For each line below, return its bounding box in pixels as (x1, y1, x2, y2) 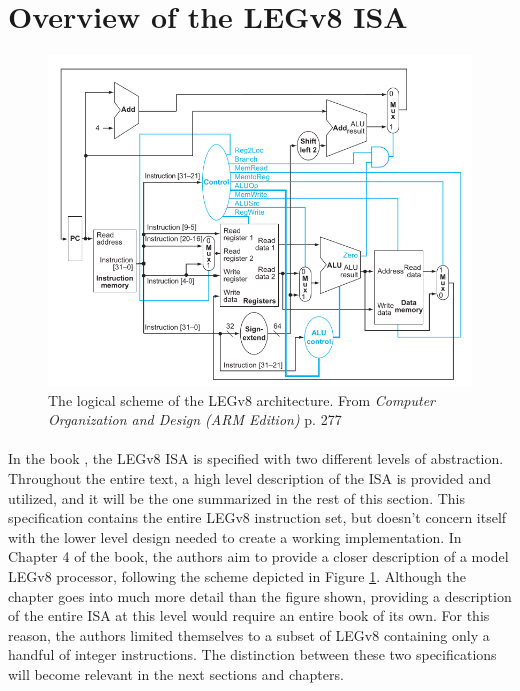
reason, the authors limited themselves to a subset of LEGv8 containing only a (8, 624, 490, 645)
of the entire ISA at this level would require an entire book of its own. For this (8, 605, 490, 626)
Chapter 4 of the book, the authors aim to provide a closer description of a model (8, 546, 509, 567)
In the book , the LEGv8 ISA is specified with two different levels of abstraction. (8, 448, 504, 469)
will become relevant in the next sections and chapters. (8, 663, 344, 684)
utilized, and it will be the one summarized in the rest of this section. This (8, 487, 466, 508)
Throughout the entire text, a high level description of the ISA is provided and (8, 467, 491, 488)
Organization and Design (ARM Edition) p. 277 (48, 409, 342, 430)
